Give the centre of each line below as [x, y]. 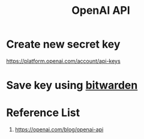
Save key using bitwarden [72, 85]
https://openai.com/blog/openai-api [59, 129]
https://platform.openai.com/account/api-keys [64, 61]
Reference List [43, 113]
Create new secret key [63, 44]
